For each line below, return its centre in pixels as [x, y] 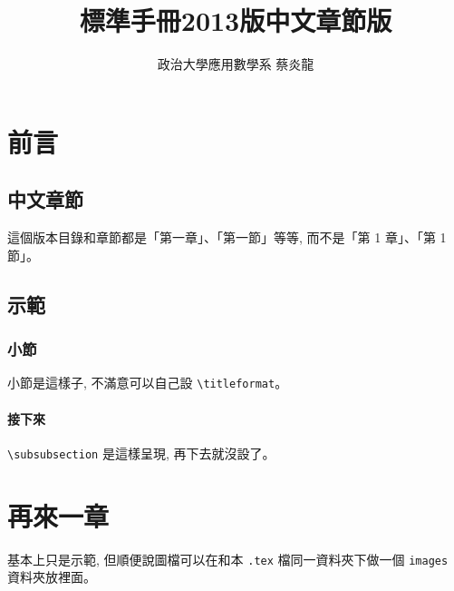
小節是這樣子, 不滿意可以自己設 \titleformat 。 [148, 383]
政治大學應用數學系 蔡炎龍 [236, 64]
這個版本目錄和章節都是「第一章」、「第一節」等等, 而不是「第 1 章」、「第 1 [227, 237]
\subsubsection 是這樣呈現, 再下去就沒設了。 [141, 453]
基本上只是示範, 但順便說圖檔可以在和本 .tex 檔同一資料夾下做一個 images [228, 559]
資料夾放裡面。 [52, 577]
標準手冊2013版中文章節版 [236, 20]
